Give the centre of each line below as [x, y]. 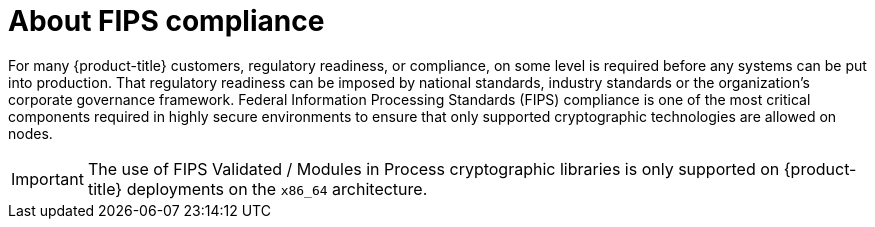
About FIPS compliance [166, 21]
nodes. [30, 133]
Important [47, 178]
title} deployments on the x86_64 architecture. [257, 188]
